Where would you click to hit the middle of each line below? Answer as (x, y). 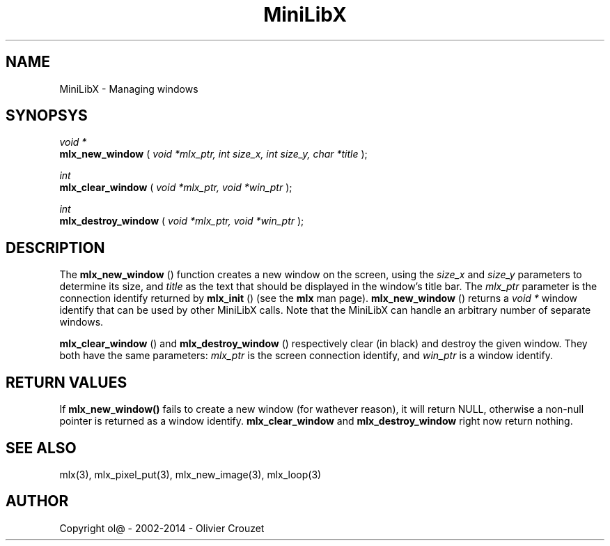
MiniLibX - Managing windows (129, 89)
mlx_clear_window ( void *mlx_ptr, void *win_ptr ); (176, 188)
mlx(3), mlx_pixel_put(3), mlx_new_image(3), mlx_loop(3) (190, 474)
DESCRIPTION (55, 248)
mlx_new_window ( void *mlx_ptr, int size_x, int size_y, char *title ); (213, 154)
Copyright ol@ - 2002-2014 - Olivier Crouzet (162, 528)
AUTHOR (37, 501)
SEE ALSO (41, 448)
